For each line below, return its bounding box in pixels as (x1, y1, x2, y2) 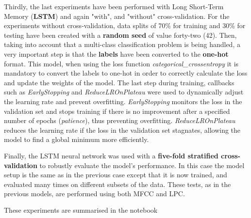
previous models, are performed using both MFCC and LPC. (4, 188, 185, 199)
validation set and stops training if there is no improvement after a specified (4, 106, 230, 116)
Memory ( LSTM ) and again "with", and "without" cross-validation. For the (4, 11, 230, 21)
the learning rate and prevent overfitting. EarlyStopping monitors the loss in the (4, 96, 242, 106)
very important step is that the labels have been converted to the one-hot (4, 48, 229, 59)
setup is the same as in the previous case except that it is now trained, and (4, 170, 227, 180)
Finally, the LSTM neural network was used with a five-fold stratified (4, 150, 218, 160)
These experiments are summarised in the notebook (4, 204, 158, 215)
